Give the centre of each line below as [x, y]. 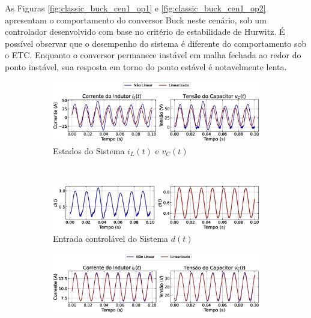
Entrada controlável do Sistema [111, 238]
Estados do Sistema [89, 150]
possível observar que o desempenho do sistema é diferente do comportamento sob [156, 43]
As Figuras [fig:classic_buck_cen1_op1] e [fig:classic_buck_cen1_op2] [135, 8]
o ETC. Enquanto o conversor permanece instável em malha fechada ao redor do [153, 55]
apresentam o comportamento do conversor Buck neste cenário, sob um [136, 19]
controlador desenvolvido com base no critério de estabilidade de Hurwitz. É [145, 31]
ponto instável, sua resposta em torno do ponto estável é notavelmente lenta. [146, 66]
